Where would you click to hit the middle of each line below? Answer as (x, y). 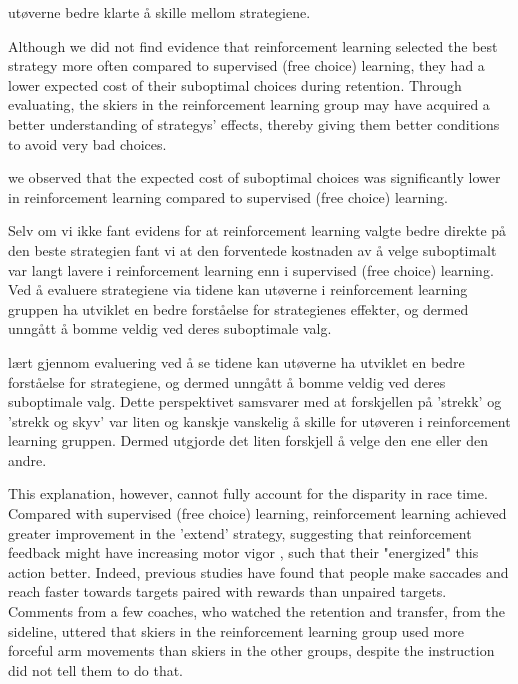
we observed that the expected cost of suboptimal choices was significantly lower (254, 177)
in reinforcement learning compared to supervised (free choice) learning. (228, 196)
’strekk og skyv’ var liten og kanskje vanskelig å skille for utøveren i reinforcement (259, 420)
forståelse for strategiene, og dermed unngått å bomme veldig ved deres (227, 381)
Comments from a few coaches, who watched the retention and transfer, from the (256, 611)
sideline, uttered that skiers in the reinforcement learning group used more (236, 630)
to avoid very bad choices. (87, 143)
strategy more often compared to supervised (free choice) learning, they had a (246, 65)
